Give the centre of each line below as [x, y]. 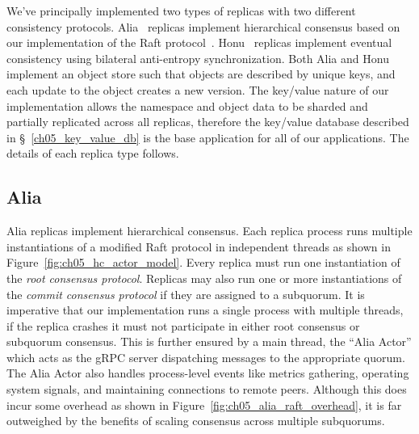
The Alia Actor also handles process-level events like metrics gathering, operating [208, 373]
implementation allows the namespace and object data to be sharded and [187, 105]
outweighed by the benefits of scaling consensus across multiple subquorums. [196, 421]
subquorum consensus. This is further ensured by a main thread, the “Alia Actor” [209, 341]
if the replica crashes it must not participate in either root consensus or [183, 325]
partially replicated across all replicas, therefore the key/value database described [208, 122]
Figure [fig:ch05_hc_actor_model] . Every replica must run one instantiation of [203, 262]
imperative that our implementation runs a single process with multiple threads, [205, 310]
